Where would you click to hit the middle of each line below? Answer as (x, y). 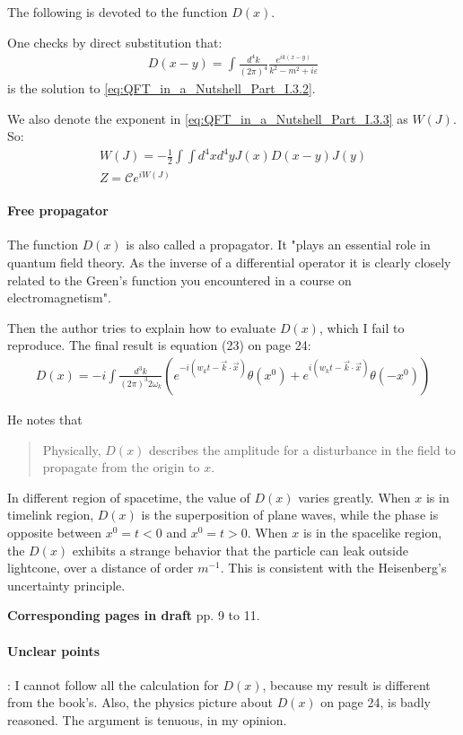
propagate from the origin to (121, 467)
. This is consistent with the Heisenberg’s (333, 568)
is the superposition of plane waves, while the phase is (290, 515)
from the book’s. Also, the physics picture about (140, 702)
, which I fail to (362, 327)
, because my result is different (346, 684)
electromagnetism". (59, 297)
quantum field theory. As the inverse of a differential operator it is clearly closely (229, 262)
